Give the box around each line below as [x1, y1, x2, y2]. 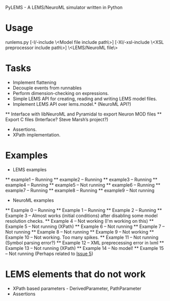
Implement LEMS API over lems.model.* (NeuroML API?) [12, 101, 132, 107]
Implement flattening [12, 79, 57, 85]
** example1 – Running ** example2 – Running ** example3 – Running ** [5, 176, 158, 182]
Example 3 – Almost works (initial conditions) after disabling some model [5, 212, 158, 219]
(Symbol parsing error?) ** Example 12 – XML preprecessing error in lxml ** [5, 240, 164, 246]
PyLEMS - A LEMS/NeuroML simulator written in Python [5, 5, 123, 10]
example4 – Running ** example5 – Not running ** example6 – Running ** [5, 181, 161, 188]
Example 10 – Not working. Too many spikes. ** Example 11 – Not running [5, 234, 159, 240]
